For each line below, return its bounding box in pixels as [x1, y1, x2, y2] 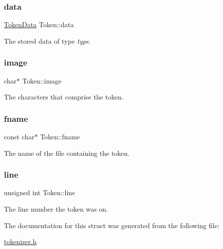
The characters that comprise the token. [4, 92, 124, 102]
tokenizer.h [4, 236, 37, 247]
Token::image [22, 75, 62, 85]
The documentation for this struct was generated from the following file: [4, 220, 220, 230]
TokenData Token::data [4, 19, 74, 30]
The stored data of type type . [4, 35, 91, 46]
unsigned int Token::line [4, 187, 75, 198]
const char [4, 132, 35, 142]
